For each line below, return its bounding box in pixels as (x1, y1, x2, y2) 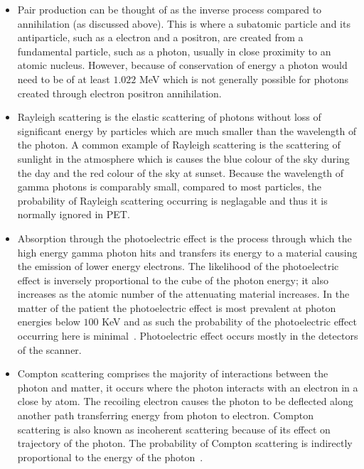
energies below (17, 314, 80, 329)
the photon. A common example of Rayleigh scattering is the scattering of (17, 137, 341, 152)
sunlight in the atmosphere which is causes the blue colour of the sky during (17, 151, 350, 166)
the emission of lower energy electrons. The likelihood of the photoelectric (17, 259, 339, 274)
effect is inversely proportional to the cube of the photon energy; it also (17, 272, 328, 287)
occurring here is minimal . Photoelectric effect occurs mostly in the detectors (17, 328, 358, 343)
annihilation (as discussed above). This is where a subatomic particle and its (17, 16, 350, 31)
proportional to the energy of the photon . (17, 449, 203, 464)
